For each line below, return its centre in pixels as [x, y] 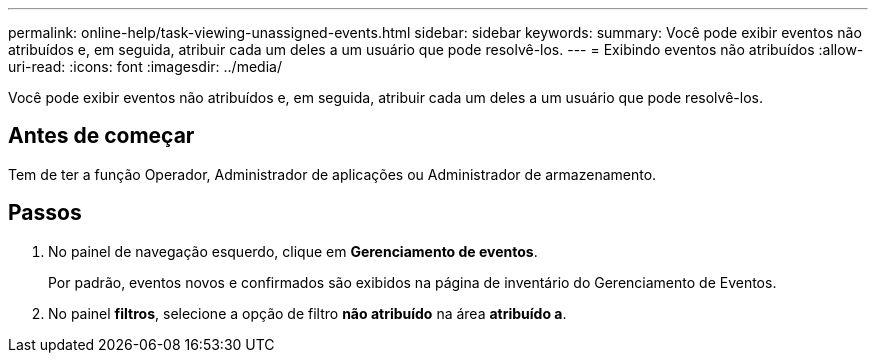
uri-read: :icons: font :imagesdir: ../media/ [145, 66]
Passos [45, 213]
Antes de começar [101, 136]
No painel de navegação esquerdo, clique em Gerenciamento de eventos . [293, 251]
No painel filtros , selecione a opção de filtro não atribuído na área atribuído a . [307, 313]
